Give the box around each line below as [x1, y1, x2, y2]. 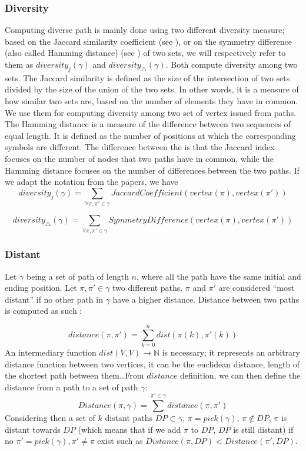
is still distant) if [233, 423, 294, 435]
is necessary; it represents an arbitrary [162, 346, 300, 359]
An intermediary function [5, 346, 97, 359]
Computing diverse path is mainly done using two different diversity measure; [5, 24, 285, 36]
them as [5, 58, 34, 70]
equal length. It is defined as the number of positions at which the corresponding [5, 129, 296, 141]
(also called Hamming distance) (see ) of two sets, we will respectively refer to [5, 47, 286, 59]
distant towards [5, 423, 61, 435]
